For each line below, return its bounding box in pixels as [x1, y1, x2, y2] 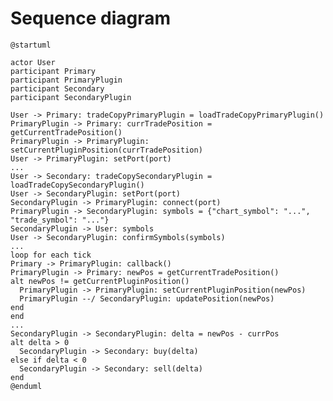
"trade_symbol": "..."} [10, 215, 110, 225]
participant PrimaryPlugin [10, 75, 123, 85]
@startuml [10, 40, 52, 50]
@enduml [10, 381, 43, 391]
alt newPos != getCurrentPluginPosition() [10, 276, 190, 286]
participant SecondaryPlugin [10, 92, 132, 102]
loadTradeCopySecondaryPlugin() [10, 180, 145, 190]
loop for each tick [10, 250, 92, 260]
